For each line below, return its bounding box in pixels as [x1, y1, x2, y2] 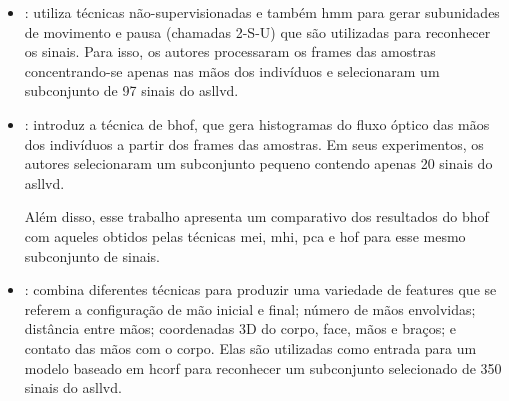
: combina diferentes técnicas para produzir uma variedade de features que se [24, 279, 497, 300]
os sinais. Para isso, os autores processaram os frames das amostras [24, 41, 436, 62]
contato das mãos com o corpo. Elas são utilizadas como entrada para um [24, 337, 477, 358]
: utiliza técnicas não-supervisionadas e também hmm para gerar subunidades [24, 2, 500, 22]
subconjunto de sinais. [24, 245, 160, 266]
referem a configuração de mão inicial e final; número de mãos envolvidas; [24, 298, 476, 319]
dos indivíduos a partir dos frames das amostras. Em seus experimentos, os [24, 133, 484, 154]
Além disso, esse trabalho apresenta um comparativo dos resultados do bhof [24, 206, 489, 227]
